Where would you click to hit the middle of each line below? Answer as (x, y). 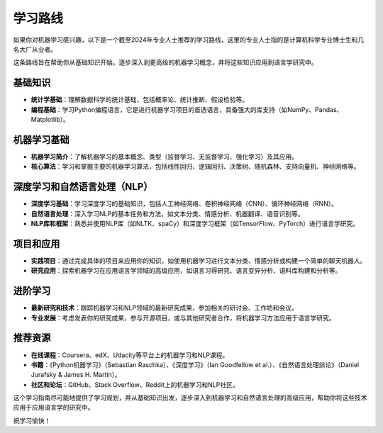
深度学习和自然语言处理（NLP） (83, 187)
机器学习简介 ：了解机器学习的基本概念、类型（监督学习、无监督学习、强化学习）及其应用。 (164, 157)
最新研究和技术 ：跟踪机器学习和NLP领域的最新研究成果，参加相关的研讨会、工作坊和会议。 (164, 308)
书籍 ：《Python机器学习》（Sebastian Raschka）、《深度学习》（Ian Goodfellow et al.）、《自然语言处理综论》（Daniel (195, 364)
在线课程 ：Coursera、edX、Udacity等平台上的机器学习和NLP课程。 (130, 355)
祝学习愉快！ (32, 420)
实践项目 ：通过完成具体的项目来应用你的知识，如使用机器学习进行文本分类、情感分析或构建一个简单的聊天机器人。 (199, 260)
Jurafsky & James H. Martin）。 (76, 375)
